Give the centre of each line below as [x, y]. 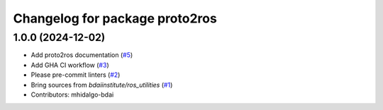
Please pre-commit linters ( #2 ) [76, 75]
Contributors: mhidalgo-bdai [72, 94]
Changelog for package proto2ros [115, 18]
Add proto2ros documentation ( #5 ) [82, 55]
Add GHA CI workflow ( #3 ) [70, 65]
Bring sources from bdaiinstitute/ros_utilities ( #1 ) [102, 85]
